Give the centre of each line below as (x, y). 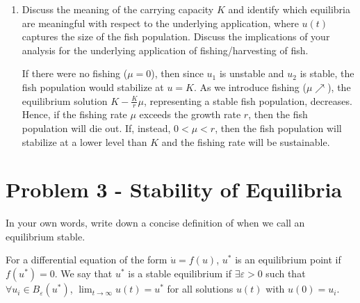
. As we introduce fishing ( (250, 87)
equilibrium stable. (46, 236)
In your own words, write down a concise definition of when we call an (155, 223)
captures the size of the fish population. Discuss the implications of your (176, 36)
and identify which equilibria (289, 9)
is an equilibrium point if (288, 260)
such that (286, 273)
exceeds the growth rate (190, 114)
